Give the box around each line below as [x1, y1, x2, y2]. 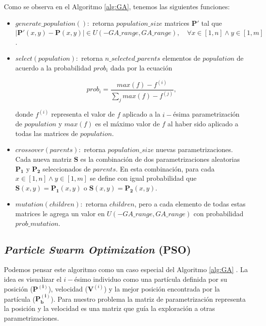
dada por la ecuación [110, 62, 172, 72]
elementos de [162, 53, 201, 63]
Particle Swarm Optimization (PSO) [4, 241, 191, 257]
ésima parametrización [173, 109, 240, 119]
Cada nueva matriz [15, 154, 72, 164]
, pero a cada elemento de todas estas [134, 199, 246, 209]
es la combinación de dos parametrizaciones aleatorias [80, 154, 240, 164]
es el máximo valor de [95, 119, 160, 129]
